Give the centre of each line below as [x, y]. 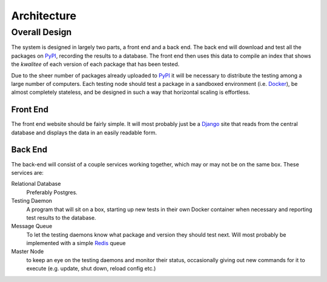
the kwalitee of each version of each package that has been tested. [95, 64]
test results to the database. [61, 217]
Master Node [28, 252]
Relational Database [36, 184]
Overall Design [41, 32]
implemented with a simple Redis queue [76, 243]
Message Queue [32, 226]
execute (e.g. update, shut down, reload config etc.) [91, 269]
